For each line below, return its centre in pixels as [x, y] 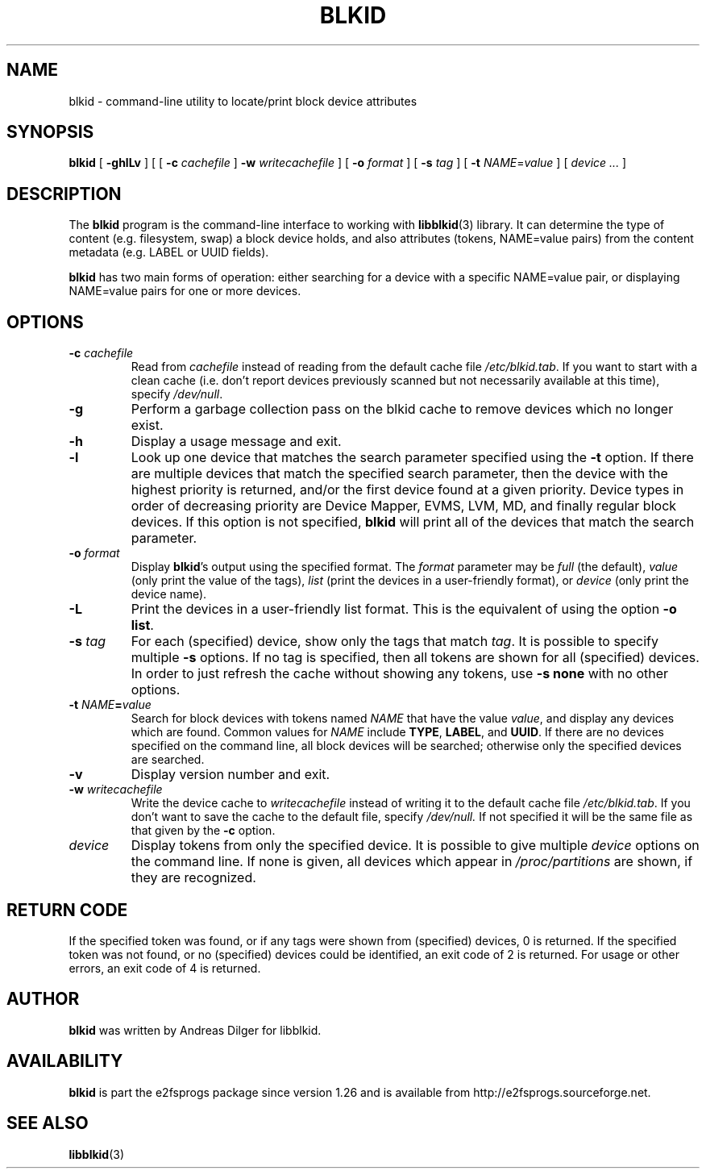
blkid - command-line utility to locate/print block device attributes [243, 101]
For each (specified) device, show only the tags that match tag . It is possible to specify [395, 642]
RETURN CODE [67, 910]
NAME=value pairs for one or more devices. [185, 291]
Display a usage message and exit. [236, 442]
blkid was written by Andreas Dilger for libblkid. [195, 1030]
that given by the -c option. [203, 831]
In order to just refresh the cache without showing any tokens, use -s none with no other [400, 674]
